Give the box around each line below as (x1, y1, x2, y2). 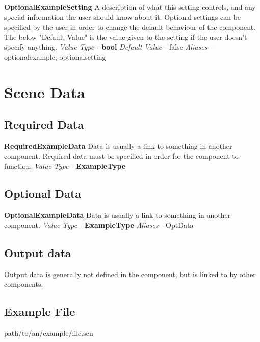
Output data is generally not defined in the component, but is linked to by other (4, 268, 256, 279)
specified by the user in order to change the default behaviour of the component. (4, 21, 256, 32)
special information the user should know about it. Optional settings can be (4, 11, 241, 22)
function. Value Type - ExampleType (4, 161, 126, 171)
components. (4, 279, 43, 289)
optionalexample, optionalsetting (4, 51, 106, 62)
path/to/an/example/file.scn (4, 327, 93, 338)
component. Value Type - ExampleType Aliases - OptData (4, 219, 194, 230)
